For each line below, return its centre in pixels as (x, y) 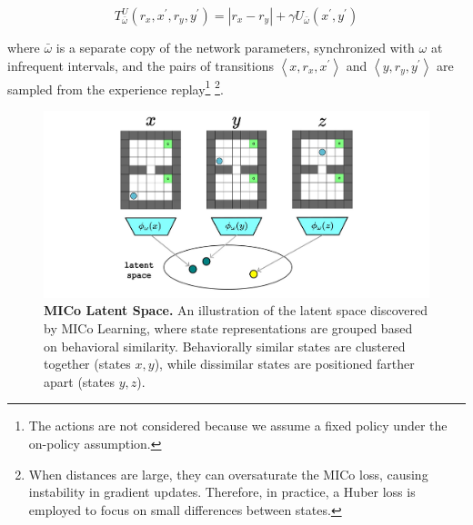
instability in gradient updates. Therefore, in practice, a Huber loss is (222, 492)
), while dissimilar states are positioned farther (284, 364)
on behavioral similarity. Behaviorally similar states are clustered (225, 346)
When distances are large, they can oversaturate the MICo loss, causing (228, 474)
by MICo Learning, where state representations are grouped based (228, 328)
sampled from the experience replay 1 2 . (116, 87)
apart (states (79, 381)
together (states (87, 364)
